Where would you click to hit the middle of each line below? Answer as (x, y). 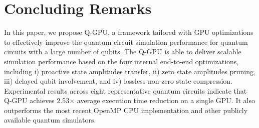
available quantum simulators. (50, 120)
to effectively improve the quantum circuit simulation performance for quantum (126, 42)
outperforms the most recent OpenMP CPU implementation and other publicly (126, 110)
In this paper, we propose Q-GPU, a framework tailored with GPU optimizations (129, 32)
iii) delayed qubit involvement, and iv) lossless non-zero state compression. (118, 81)
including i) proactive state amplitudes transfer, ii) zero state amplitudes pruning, (130, 71)
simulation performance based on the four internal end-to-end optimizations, (121, 61)
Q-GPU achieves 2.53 (37, 100)
